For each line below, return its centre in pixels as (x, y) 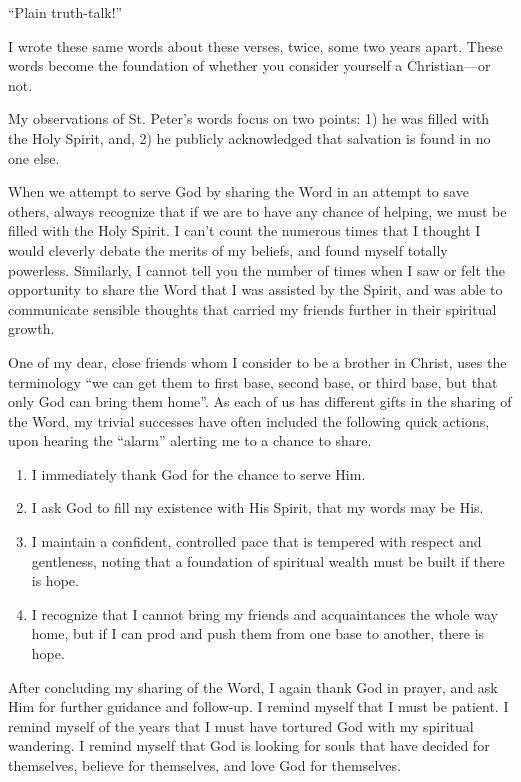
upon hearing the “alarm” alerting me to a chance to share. (190, 440)
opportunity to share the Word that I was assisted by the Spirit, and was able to (255, 289)
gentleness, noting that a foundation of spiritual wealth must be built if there (268, 560)
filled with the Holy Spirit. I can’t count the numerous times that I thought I (244, 230)
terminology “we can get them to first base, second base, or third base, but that (253, 381)
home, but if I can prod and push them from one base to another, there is (258, 633)
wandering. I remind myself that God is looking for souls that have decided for (249, 745)
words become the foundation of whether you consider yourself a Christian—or (249, 65)
